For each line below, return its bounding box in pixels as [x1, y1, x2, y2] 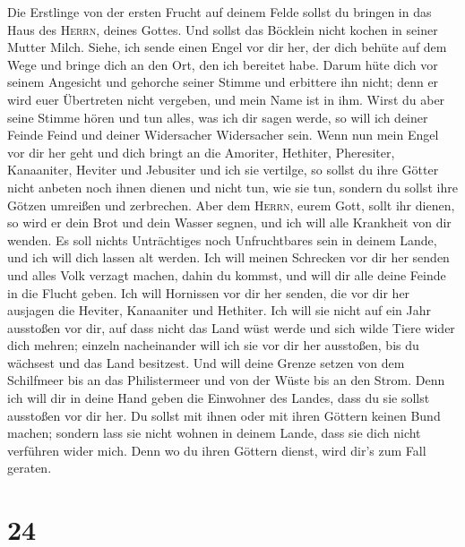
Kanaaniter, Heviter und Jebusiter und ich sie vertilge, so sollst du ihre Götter [7, 160, 439, 179]
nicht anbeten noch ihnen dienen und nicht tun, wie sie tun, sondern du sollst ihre [7, 177, 458, 196]
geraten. [7, 458, 52, 477]
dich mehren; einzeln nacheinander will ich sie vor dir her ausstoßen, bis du [7, 336, 419, 355]
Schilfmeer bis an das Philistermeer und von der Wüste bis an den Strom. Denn [7, 371, 445, 389]
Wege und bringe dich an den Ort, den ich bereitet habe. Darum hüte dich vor [7, 55, 438, 73]
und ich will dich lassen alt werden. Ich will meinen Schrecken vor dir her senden [7, 248, 450, 267]
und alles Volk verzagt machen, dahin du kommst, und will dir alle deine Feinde [7, 265, 446, 284]
